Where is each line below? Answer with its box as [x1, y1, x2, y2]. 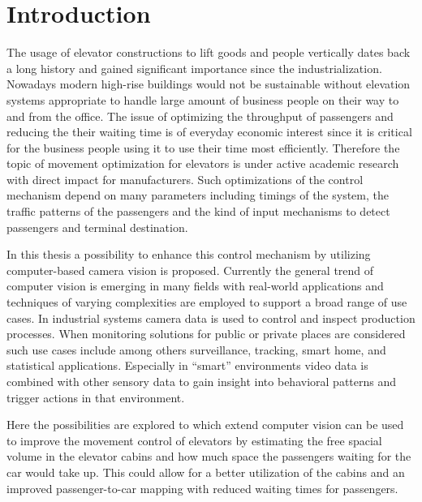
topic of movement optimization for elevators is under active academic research [6, 155, 399, 172]
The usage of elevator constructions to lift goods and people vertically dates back [6, 44, 411, 61]
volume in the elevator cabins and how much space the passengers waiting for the [6, 448, 411, 465]
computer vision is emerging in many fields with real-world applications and [6, 277, 384, 294]
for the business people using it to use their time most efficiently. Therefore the [6, 139, 400, 156]
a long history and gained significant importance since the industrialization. [6, 59, 382, 76]
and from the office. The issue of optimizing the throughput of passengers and [6, 107, 394, 124]
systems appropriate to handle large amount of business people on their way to [6, 91, 399, 108]
